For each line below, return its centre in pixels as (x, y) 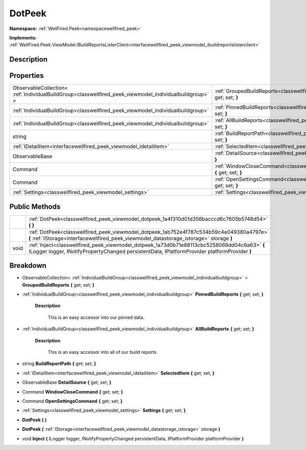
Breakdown (28, 265)
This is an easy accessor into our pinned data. (96, 317)
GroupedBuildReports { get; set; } (58, 285)
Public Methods (35, 206)
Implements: (23, 38)
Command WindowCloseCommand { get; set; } (73, 391)
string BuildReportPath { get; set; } (59, 363)
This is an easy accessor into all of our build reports (102, 352)
